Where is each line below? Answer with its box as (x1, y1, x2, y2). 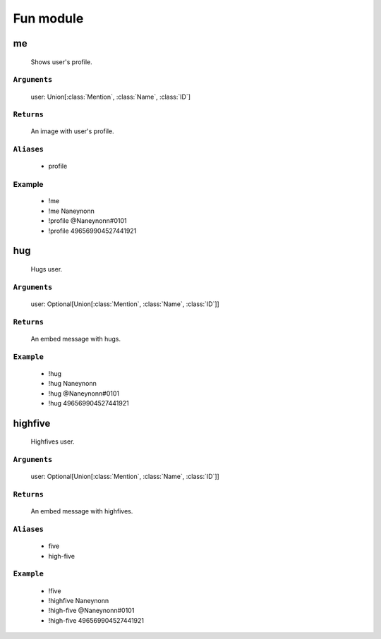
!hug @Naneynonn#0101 (48, 389, 120, 398)
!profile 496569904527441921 (48, 226, 137, 235)
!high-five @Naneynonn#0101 (48, 607, 135, 615)
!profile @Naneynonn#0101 (48, 217, 127, 225)
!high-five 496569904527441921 (48, 616, 145, 624)
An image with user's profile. (30, 127, 114, 135)
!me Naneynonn (48, 207, 95, 215)
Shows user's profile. (30, 57, 92, 66)
